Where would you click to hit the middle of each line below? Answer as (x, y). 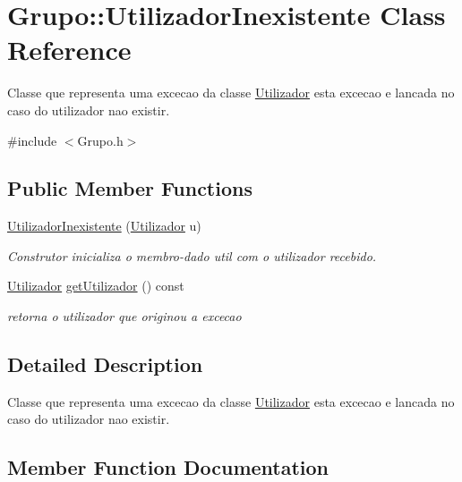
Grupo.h (100, 140)
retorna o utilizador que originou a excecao (124, 316)
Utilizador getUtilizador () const (96, 286)
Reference (69, 50)
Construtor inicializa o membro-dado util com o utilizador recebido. (192, 255)
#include (32, 140)
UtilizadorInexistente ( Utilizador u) (104, 226)
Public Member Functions (130, 188)
